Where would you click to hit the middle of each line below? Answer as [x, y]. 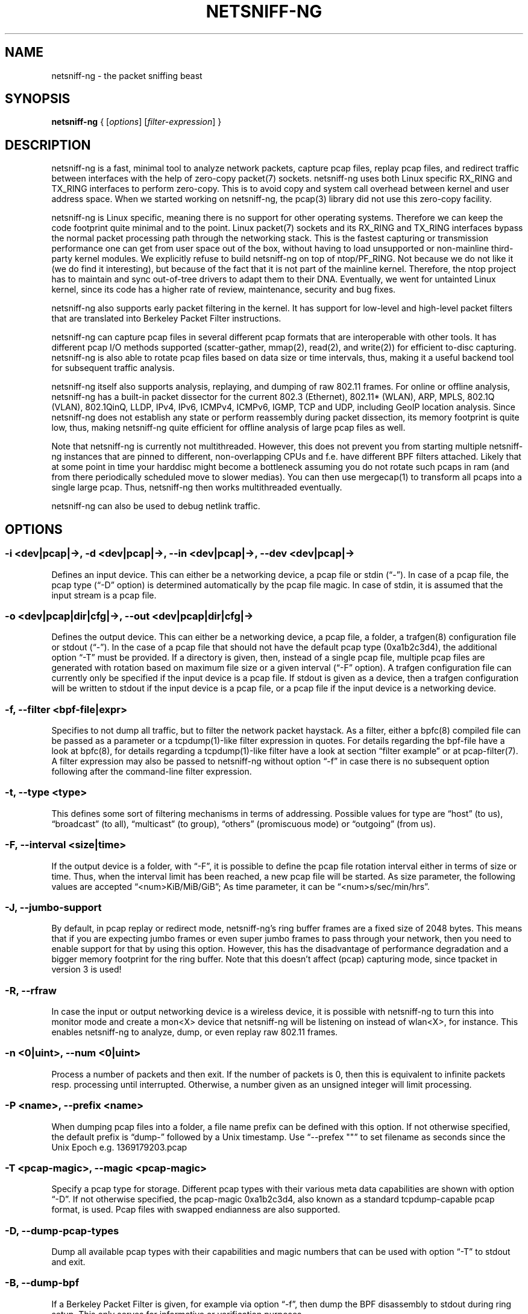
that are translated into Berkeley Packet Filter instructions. [166, 319]
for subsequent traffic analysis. [113, 368]
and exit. [68, 1262]
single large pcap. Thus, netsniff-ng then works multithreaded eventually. [197, 487]
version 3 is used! [86, 970]
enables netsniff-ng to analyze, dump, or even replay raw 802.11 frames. [195, 1032]
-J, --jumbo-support [53, 907]
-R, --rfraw [31, 990]
